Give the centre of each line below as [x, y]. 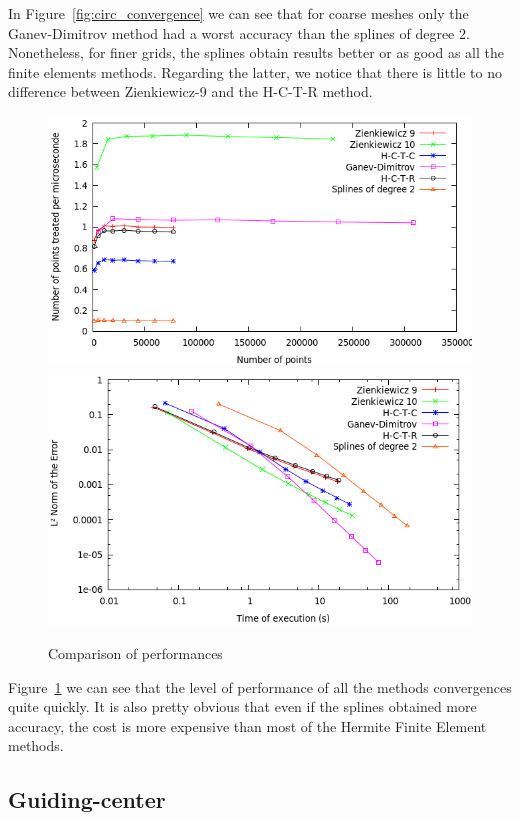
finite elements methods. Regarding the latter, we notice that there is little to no [255, 71]
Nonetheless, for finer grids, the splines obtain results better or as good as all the [256, 52]
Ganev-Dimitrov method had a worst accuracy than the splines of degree [231, 32]
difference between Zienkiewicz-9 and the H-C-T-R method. [190, 91]
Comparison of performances [135, 652]
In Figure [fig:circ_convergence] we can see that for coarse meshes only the [238, 13]
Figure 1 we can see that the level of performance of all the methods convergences [260, 686]
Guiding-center [87, 799]
